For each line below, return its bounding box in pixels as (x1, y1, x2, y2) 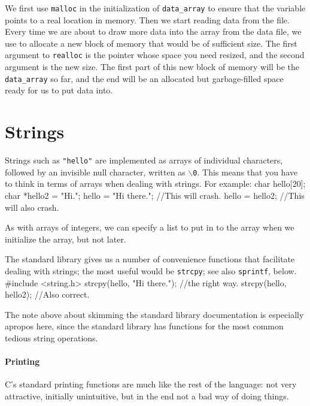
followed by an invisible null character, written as (5, 165, 186, 178)
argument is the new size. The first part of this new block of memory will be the (5, 60, 299, 73)
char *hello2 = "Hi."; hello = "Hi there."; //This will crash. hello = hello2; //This (5, 189, 305, 201)
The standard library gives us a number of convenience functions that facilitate (5, 253, 295, 265)
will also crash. (5, 201, 59, 213)
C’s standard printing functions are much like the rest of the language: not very (5, 378, 297, 390)
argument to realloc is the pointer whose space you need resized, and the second (5, 49, 305, 61)
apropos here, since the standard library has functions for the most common (5, 320, 284, 332)
